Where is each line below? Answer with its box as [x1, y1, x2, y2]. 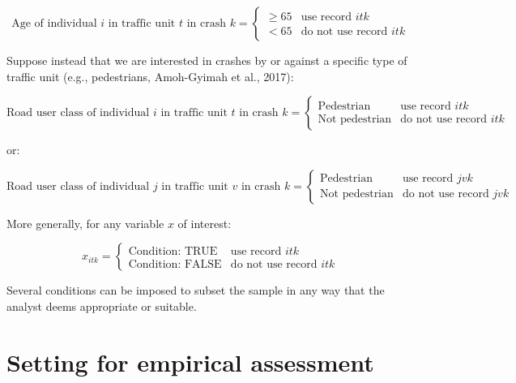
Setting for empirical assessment [6, 345, 374, 378]
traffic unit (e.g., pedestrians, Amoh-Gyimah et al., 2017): [6, 67, 294, 84]
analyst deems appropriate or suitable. [6, 297, 197, 314]
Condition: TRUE [128, 245, 218, 257]
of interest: [177, 214, 232, 231]
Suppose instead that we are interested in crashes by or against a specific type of [6, 52, 407, 68]
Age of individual [11, 18, 97, 29]
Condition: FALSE [128, 258, 222, 270]
